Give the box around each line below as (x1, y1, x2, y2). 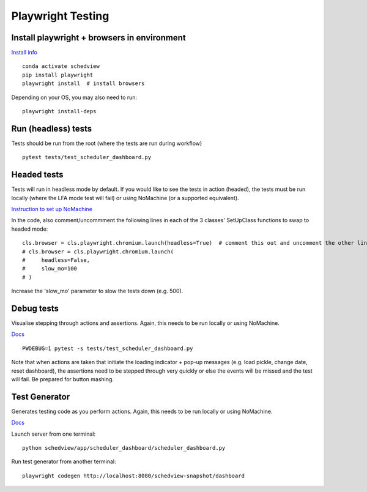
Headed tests (11, 170, 64, 180)
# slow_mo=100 (22, 265, 78, 272)
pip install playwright (22, 71, 94, 78)
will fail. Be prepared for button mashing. (11, 375, 114, 382)
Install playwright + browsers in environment (11, 32, 186, 43)
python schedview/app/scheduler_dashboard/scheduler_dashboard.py (22, 444, 226, 452)
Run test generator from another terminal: (11, 458, 116, 465)
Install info (11, 49, 38, 56)
